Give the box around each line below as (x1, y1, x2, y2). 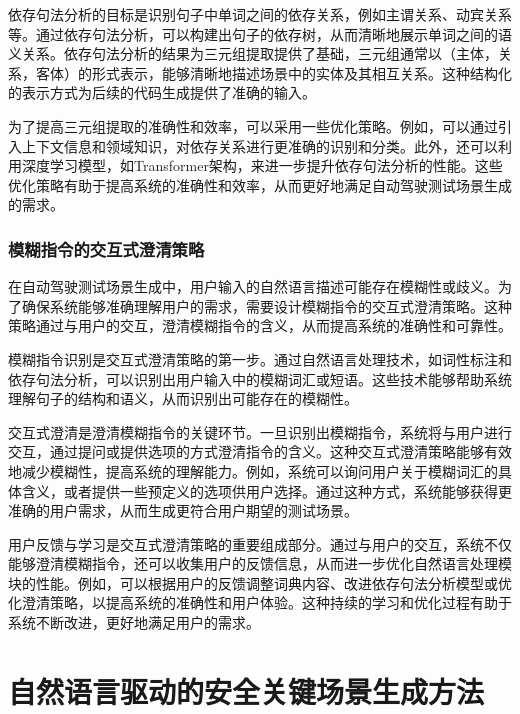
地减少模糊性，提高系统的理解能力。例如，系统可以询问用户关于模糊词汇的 (8, 460, 498, 481)
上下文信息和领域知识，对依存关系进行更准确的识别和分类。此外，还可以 (21, 135, 498, 156)
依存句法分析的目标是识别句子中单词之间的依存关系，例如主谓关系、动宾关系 (8, 4, 512, 24)
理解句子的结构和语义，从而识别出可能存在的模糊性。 (8, 388, 358, 409)
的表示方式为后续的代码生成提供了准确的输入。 (8, 82, 316, 103)
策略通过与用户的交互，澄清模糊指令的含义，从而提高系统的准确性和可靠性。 (8, 315, 512, 336)
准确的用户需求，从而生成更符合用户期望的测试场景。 (8, 500, 358, 521)
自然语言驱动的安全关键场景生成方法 (8, 670, 485, 711)
